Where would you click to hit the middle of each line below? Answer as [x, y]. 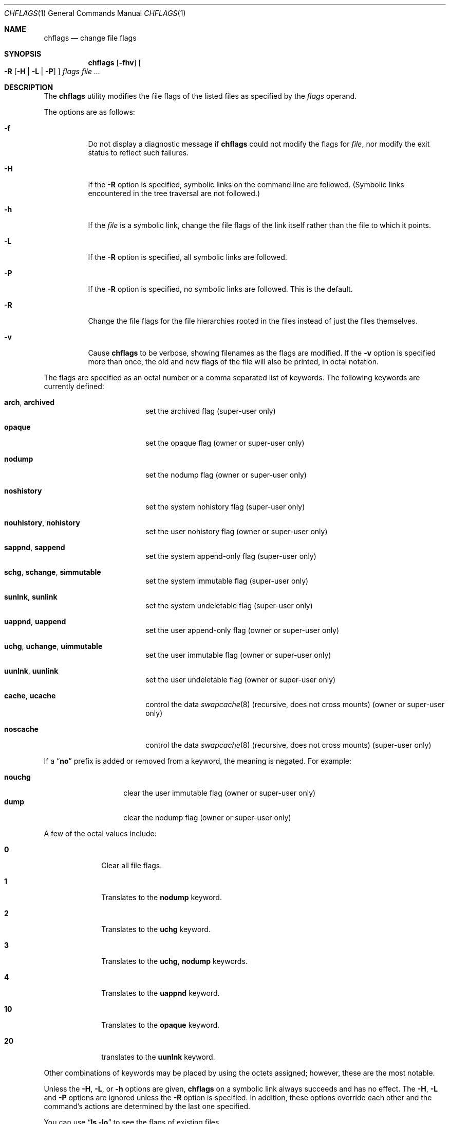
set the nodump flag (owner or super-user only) [226, 475]
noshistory [23, 491]
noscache [21, 729]
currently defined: [74, 386]
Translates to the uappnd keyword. [161, 993]
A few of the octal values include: [100, 833]
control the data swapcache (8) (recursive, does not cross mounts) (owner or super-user [295, 704]
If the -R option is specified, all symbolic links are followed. [188, 257]
